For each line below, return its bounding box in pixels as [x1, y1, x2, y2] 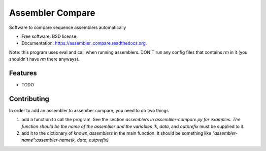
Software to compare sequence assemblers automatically [9, 25, 126, 30]
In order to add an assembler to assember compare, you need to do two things [9, 107, 169, 113]
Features [9, 69, 37, 77]
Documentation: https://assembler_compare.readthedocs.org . [21, 40, 147, 46]
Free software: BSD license [21, 33, 76, 39]
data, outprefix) [77, 137, 109, 143]
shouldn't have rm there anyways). [9, 56, 80, 62]
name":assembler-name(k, [21, 137, 76, 143]
